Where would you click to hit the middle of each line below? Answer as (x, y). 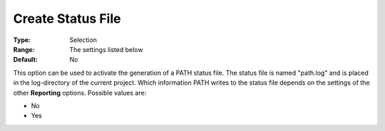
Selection (83, 40)
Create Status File (67, 19)
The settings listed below (106, 49)
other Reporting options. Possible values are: (80, 93)
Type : (22, 40)
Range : (24, 49)
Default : (26, 60)
